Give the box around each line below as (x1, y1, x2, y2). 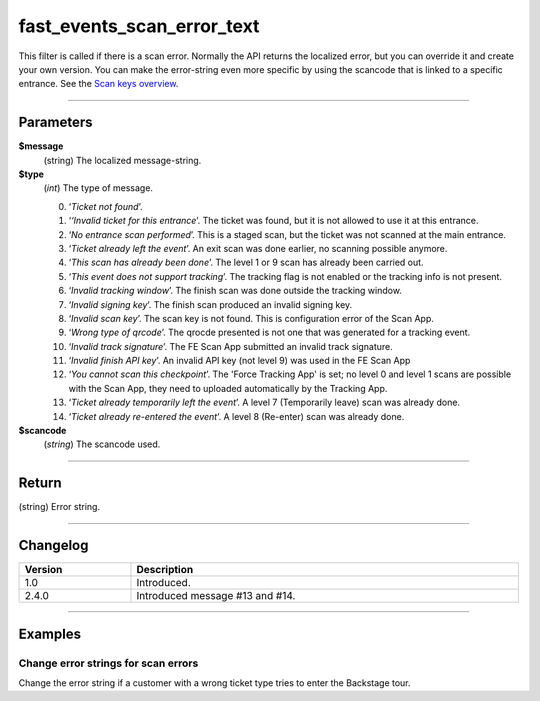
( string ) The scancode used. (43, 438, 161, 450)
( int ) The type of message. (43, 182, 154, 194)
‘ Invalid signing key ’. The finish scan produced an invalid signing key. (68, 298, 353, 310)
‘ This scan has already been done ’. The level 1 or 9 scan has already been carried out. (68, 256, 424, 269)
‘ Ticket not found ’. (68, 200, 143, 212)
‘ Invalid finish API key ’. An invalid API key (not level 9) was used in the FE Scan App (68, 355, 411, 367)
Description (136, 563, 194, 577)
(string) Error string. (18, 501, 100, 513)
